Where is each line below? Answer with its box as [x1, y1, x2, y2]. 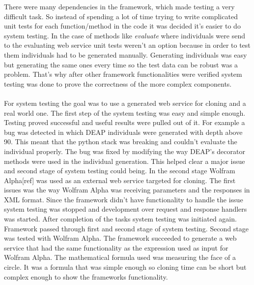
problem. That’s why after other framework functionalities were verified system [4, 69, 242, 79]
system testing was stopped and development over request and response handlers [4, 204, 247, 214]
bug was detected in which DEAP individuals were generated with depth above [4, 127, 243, 137]
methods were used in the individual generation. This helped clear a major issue [4, 156, 245, 166]
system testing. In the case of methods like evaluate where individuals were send [4, 30, 245, 40]
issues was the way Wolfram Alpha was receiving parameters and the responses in [4, 185, 250, 195]
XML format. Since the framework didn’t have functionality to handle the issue [4, 194, 243, 204]
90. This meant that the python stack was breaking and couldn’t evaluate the [4, 136, 237, 147]
